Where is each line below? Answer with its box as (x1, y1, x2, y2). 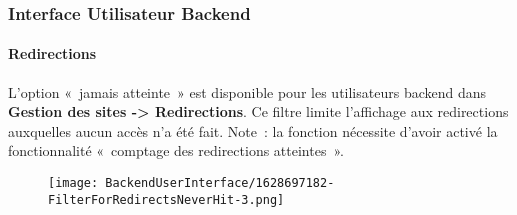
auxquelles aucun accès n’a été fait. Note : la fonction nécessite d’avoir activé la (8, 120, 498, 141)
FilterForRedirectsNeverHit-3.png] (48, 192, 285, 207)
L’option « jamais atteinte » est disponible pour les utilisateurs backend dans (8, 81, 487, 102)
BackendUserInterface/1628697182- (105, 176, 335, 191)
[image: (48, 176, 99, 191)
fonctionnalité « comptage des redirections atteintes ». (8, 140, 344, 161)
